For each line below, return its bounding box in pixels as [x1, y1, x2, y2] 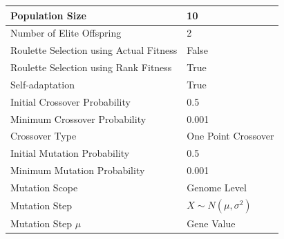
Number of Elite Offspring [10, 26, 122, 40]
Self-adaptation [10, 77, 75, 91]
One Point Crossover [187, 128, 274, 143]
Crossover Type [10, 128, 77, 143]
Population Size [10, 8, 86, 22]
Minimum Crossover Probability [10, 111, 146, 126]
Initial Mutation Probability [10, 146, 130, 160]
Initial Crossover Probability [10, 94, 131, 108]
